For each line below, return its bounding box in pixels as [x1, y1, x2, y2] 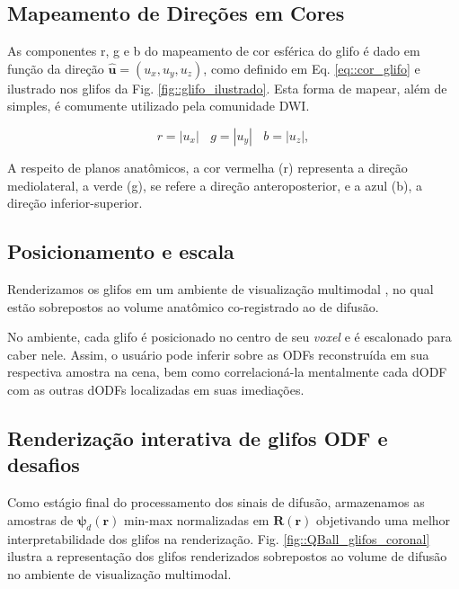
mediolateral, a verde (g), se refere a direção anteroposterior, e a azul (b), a [7, 175, 423, 194]
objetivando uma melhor [316, 510, 451, 529]
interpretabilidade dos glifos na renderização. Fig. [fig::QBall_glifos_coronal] [7, 529, 430, 548]
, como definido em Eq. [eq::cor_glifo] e [203, 58, 420, 77]
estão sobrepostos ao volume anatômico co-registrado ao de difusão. [7, 297, 379, 316]
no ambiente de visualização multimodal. [7, 564, 232, 583]
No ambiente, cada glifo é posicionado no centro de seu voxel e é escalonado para [7, 327, 452, 346]
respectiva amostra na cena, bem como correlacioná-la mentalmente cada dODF [7, 362, 447, 381]
